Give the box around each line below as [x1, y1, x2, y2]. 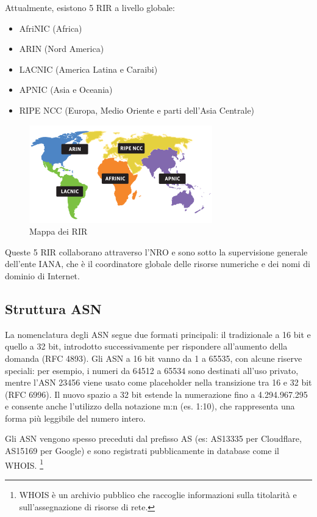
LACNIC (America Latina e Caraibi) [19, 62, 158, 75]
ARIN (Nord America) [19, 42, 104, 55]
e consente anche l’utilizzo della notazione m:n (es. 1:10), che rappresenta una [5, 400, 295, 413]
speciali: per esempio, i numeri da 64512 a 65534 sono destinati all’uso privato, [5, 364, 299, 376]
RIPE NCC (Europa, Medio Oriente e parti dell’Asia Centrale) [19, 103, 255, 116]
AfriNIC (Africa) [19, 21, 82, 34]
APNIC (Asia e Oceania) [19, 83, 113, 96]
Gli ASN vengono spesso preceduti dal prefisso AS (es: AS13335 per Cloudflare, [5, 432, 302, 445]
